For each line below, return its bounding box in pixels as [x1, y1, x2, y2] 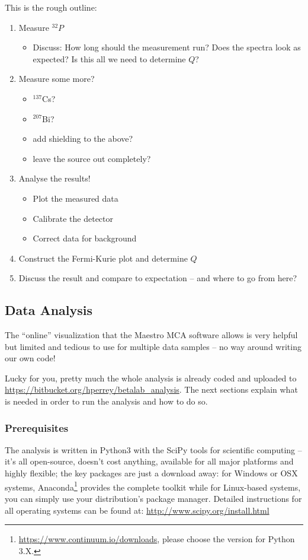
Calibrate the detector [33, 212, 114, 224]
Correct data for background [33, 232, 137, 244]
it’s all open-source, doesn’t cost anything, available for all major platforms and [5, 455, 294, 467]
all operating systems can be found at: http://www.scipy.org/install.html [5, 504, 269, 516]
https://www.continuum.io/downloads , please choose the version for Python [18, 533, 295, 545]
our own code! [5, 352, 56, 364]
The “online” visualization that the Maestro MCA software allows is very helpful [5, 329, 298, 341]
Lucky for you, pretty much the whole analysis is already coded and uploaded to [5, 371, 297, 384]
